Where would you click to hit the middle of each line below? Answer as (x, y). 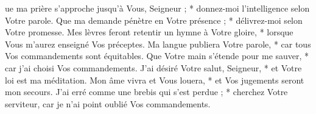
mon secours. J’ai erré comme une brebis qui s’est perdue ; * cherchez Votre (146, 92)
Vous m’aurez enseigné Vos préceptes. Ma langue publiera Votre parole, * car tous (158, 44)
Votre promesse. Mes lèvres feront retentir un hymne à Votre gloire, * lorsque (149, 32)
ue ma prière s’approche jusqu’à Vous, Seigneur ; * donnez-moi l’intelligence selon (157, 8)
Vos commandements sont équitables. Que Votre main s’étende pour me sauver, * (157, 56)
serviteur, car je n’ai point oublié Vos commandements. (108, 103)
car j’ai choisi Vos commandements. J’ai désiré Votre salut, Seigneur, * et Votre (153, 67)
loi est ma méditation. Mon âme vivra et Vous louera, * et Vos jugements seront (155, 80)
